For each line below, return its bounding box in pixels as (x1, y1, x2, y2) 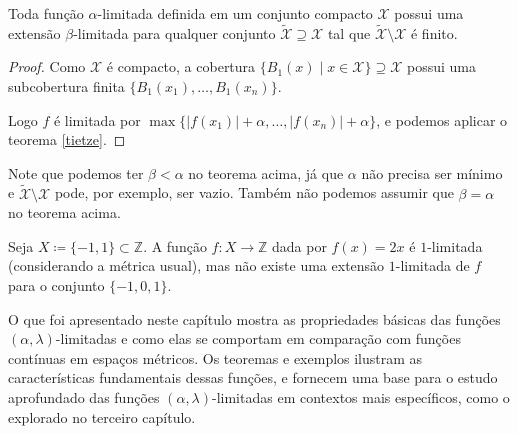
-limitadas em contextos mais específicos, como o (212, 386, 510, 407)
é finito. (410, 22, 458, 43)
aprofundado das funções (8, 386, 160, 407)
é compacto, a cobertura (106, 56, 256, 77)
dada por (272, 235, 327, 256)
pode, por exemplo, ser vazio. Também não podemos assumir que (54, 182, 454, 203)
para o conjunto (8, 274, 105, 295)
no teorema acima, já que (188, 162, 344, 183)
